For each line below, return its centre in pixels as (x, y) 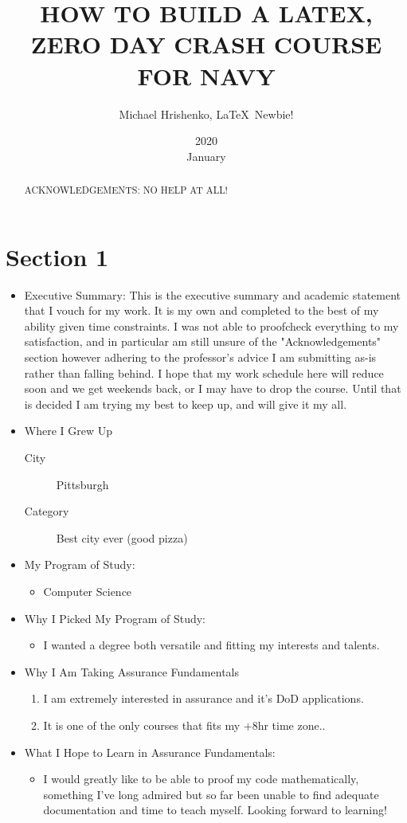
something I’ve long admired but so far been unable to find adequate (211, 794)
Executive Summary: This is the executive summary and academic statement (213, 294)
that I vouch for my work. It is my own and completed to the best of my (202, 310)
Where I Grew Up (68, 431)
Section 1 (57, 256)
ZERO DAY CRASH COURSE (206, 44)
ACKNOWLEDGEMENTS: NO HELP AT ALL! (126, 190)
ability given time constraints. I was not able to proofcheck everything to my (211, 325)
